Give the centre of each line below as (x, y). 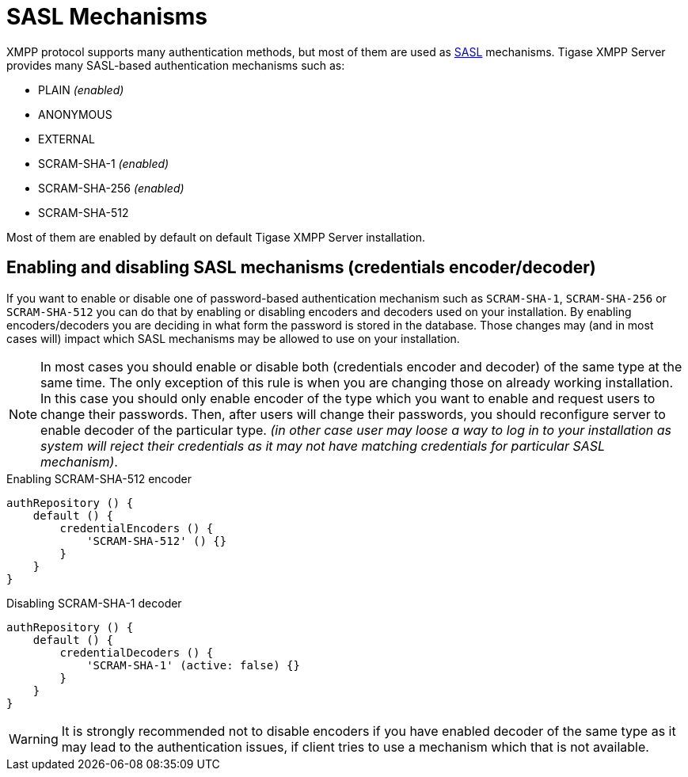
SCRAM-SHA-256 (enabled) (111, 188)
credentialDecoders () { (137, 652)
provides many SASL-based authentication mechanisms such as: (176, 65)
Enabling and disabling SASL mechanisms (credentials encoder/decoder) (301, 268)
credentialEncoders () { (137, 528)
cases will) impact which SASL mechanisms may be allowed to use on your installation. (233, 338)
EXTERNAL (67, 139)
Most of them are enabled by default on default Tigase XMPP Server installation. (216, 237)
